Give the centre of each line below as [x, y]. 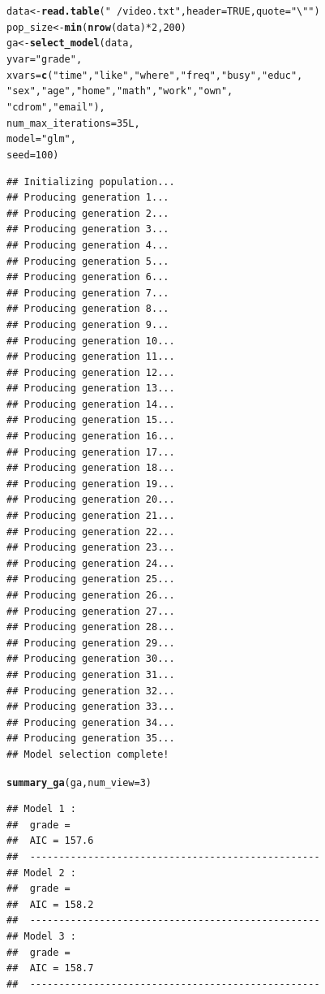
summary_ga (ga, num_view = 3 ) [79, 782]
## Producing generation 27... [91, 611]
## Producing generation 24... [91, 563]
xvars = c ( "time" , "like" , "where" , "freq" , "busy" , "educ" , [155, 75]
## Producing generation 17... [91, 452]
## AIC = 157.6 [50, 841]
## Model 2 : [41, 873]
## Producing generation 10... [91, 341]
